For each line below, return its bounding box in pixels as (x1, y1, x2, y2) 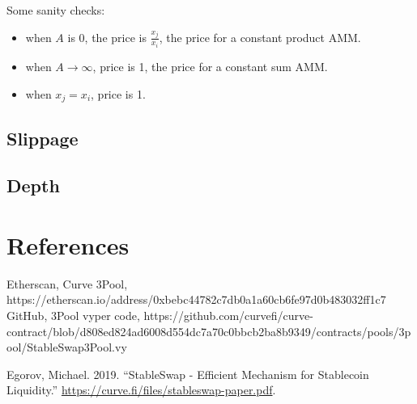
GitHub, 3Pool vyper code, (6, 306, 140, 323)
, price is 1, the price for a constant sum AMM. (92, 58, 328, 75)
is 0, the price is (67, 28, 147, 45)
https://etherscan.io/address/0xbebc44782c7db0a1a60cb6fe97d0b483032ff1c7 (6, 291, 386, 308)
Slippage (6, 125, 79, 150)
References (6, 228, 130, 261)
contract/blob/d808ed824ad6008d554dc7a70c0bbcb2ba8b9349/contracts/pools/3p (6, 322, 411, 339)
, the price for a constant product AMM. (159, 28, 361, 45)
